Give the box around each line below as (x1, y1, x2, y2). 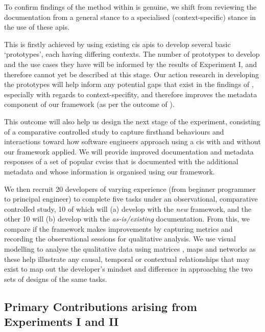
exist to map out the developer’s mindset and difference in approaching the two (4, 263, 253, 274)
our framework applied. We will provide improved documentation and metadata (4, 146, 254, 157)
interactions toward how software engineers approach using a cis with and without (4, 136, 261, 147)
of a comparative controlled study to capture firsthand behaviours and (4, 126, 224, 137)
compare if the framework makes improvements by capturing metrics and (4, 223, 233, 234)
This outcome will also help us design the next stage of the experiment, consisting (4, 116, 260, 126)
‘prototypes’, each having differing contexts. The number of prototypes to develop (4, 49, 260, 59)
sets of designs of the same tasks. (4, 273, 107, 284)
